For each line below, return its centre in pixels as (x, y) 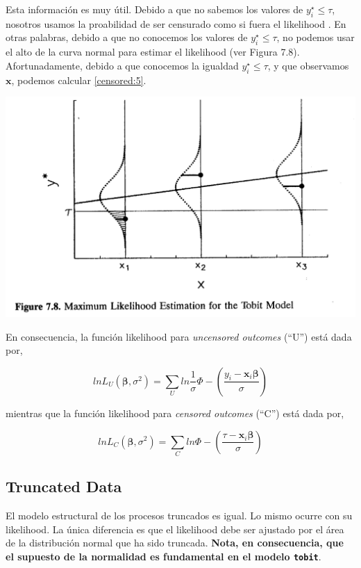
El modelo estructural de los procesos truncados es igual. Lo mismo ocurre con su (179, 516)
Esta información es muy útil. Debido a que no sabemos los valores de (154, 9)
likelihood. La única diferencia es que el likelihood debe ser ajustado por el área (175, 529)
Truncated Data (64, 486)
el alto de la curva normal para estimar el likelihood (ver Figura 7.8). (153, 52)
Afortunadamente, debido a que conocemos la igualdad (122, 65)
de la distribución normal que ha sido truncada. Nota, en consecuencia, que (175, 543)
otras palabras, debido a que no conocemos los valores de (127, 37)
